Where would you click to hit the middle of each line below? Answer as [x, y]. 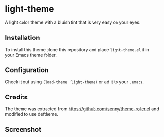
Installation [23, 38]
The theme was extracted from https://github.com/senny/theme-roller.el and [82, 109]
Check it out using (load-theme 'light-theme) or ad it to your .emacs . [75, 82]
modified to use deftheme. [32, 114]
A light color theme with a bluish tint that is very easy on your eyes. [73, 22]
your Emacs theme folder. [31, 55]
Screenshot [23, 129]
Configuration [27, 70]
